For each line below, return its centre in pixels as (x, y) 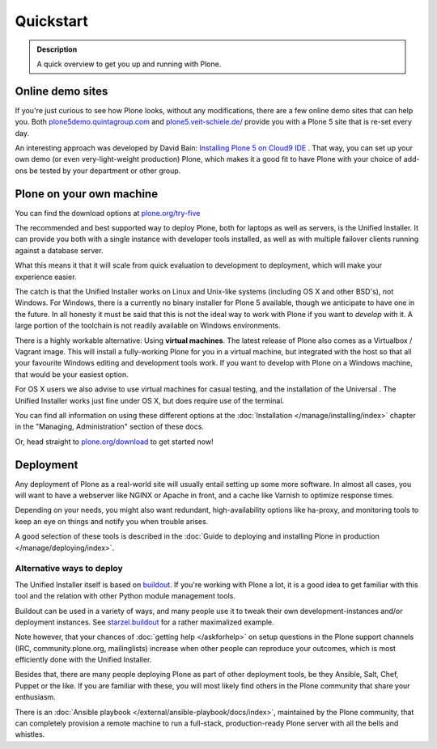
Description (57, 49)
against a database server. (59, 250)
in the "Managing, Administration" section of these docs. (109, 427)
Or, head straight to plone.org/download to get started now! (114, 442)
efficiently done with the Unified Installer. (83, 660)
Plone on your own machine (86, 194)
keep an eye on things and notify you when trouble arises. (112, 521)
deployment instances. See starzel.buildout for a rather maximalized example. (144, 622)
